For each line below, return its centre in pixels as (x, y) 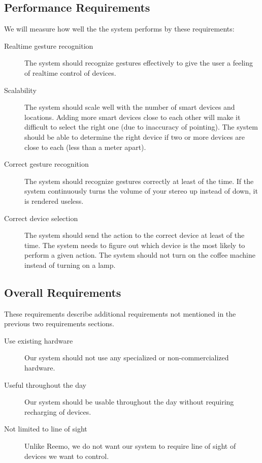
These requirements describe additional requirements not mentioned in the (120, 313)
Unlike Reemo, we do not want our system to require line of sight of (130, 446)
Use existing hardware (39, 340)
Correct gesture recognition (46, 164)
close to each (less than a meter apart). (85, 147)
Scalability (20, 90)
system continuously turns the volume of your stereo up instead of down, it (141, 191)
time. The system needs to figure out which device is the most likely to (135, 245)
